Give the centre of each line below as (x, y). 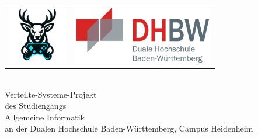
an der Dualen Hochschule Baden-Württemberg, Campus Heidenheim (129, 128)
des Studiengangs (36, 106)
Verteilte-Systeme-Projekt (51, 94)
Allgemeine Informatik (45, 117)
